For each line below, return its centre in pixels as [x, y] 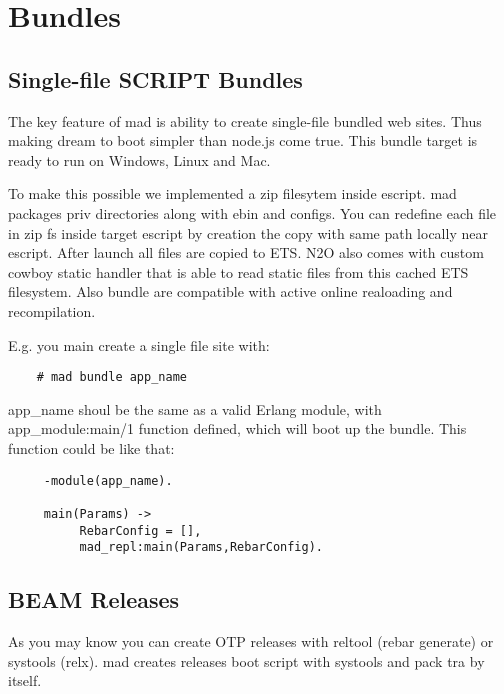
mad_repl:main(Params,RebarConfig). [201, 547]
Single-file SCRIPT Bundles [155, 78]
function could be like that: [91, 447]
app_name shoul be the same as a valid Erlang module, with [195, 408]
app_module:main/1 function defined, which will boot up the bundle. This [237, 428]
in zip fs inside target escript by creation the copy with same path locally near [248, 232]
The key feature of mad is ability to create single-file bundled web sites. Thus [245, 120]
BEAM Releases [94, 599]
